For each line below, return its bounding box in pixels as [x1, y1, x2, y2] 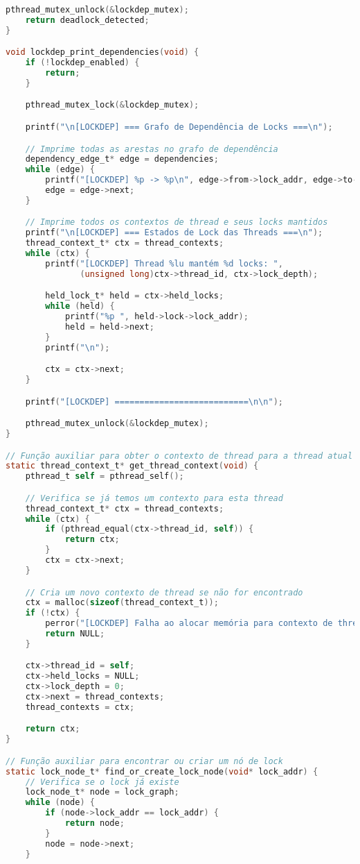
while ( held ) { [45, 301, 115, 312]
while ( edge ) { [25, 164, 95, 175]
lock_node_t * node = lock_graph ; [25, 787, 179, 797]
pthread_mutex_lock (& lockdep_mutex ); [25, 100, 199, 110]
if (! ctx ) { [25, 608, 80, 618]
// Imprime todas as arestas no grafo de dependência [25, 144, 278, 154]
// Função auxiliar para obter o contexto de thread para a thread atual [6, 450, 353, 461]
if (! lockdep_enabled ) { [25, 58, 140, 68]
